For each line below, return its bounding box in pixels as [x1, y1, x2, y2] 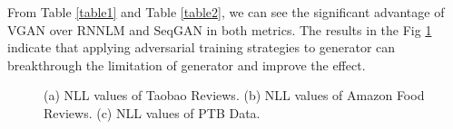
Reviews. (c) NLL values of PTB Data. [44, 103, 261, 122]
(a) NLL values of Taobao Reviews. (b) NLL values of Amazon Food [44, 86, 425, 105]
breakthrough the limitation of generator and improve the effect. [7, 55, 366, 74]
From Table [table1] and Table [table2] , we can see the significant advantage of [7, 3, 445, 21]
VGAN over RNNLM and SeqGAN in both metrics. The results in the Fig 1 [7, 20, 432, 39]
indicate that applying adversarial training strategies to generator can [7, 38, 396, 57]
